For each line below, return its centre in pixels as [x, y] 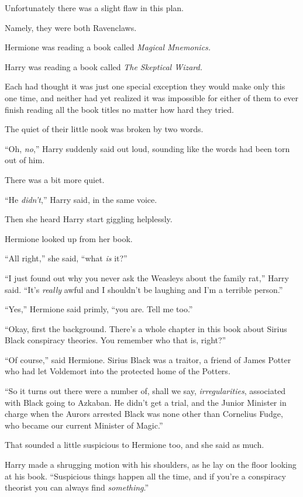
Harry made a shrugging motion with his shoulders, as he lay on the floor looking [151, 465]
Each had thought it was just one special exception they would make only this [145, 86]
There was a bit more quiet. [55, 179]
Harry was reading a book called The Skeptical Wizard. [104, 66]
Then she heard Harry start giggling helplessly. [89, 219]
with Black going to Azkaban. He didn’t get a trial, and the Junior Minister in [146, 402]
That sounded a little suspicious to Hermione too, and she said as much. [135, 445]
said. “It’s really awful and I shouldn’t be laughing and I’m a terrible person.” [144, 289]
